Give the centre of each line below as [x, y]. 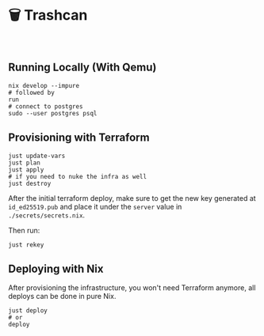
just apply [26, 170]
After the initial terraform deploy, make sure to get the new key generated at [132, 198]
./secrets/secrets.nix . [47, 215]
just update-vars [37, 156]
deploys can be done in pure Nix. [62, 296]
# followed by [32, 92]
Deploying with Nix [56, 268]
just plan [25, 163]
